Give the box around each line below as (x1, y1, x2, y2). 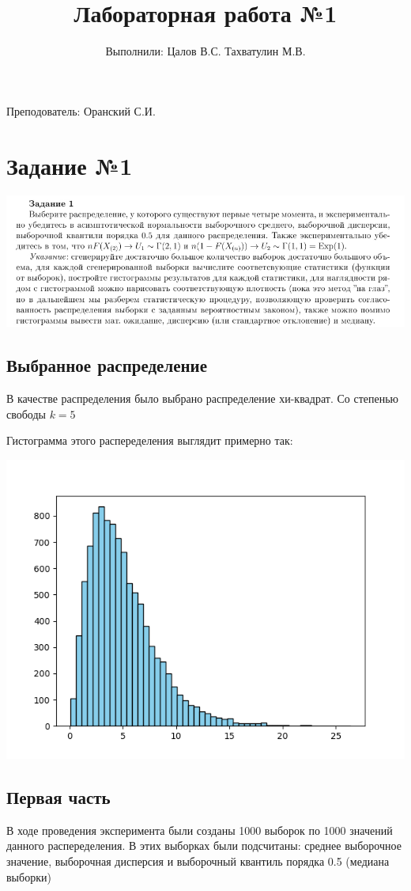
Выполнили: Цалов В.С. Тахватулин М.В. (105, 43, 306, 59)
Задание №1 (6, 149, 133, 181)
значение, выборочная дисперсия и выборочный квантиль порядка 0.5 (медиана (6, 852, 390, 869)
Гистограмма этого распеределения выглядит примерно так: (6, 432, 293, 449)
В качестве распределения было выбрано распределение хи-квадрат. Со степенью (6, 390, 399, 407)
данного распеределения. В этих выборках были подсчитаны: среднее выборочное (6, 837, 402, 854)
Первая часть (6, 784, 111, 809)
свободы (6, 405, 46, 422)
